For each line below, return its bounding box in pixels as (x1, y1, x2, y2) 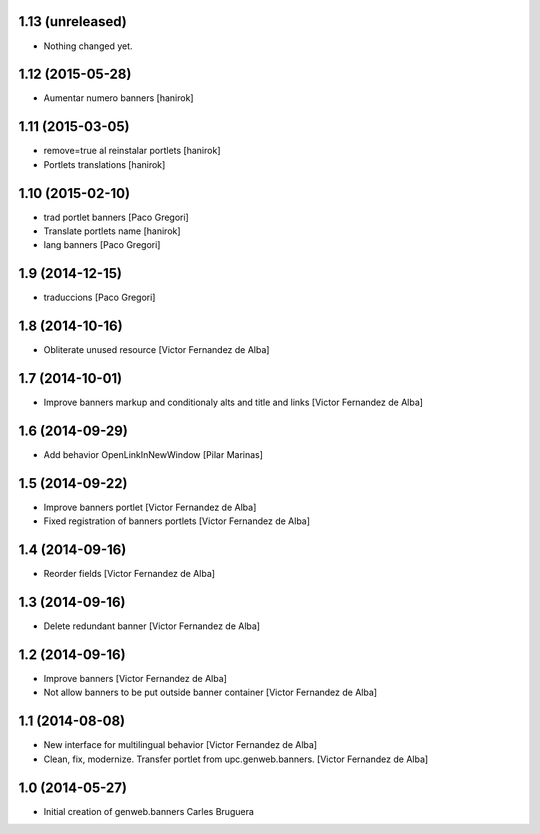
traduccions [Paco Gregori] (43, 291, 156, 304)
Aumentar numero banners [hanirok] (43, 92, 194, 104)
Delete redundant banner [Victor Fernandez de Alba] (43, 620, 260, 632)
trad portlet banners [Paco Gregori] (43, 211, 189, 223)
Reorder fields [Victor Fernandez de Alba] (43, 568, 215, 580)
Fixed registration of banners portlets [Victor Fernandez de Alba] (43, 515, 310, 527)
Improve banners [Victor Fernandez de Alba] (43, 673, 227, 685)
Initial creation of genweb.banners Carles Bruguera (43, 805, 255, 817)
